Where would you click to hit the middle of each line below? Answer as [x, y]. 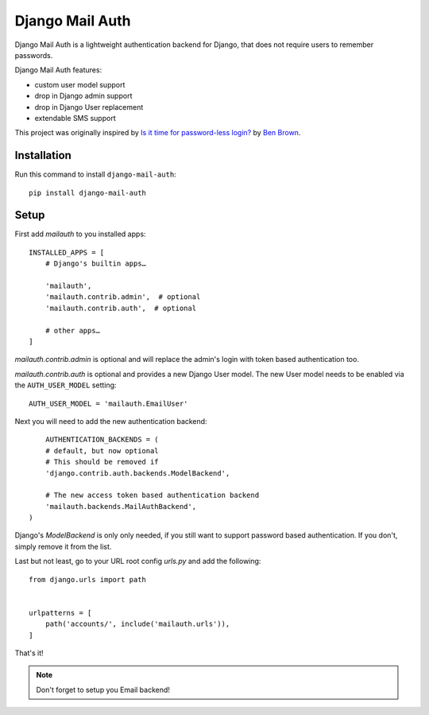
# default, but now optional [102, 451]
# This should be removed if [102, 462]
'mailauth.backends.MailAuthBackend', [121, 506]
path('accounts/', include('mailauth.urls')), [137, 624]
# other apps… [73, 330]
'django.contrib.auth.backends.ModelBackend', [137, 473]
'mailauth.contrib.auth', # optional [121, 308]
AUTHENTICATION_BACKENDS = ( [102, 440]
